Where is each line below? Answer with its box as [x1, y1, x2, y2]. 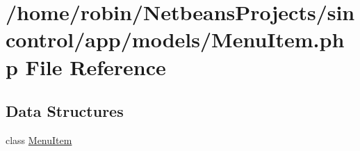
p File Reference [6, 52, 166, 81]
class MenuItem [6, 132, 72, 147]
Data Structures [6, 100, 124, 122]
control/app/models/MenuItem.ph [6, 25, 345, 54]
